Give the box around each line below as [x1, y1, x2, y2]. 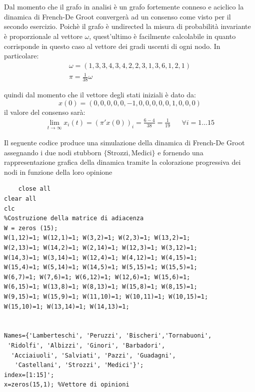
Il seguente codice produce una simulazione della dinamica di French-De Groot [4, 137, 245, 148]
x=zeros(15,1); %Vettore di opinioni [4, 381, 129, 389]
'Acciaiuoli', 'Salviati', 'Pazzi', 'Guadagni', [11, 352, 176, 359]
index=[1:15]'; [4, 371, 54, 379]
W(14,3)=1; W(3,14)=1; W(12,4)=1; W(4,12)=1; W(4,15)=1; [4, 254, 197, 261]
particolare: [4, 50, 39, 61]
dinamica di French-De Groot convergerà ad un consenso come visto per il [4, 11, 231, 21]
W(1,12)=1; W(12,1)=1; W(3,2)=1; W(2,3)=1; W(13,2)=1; [4, 234, 190, 242]
